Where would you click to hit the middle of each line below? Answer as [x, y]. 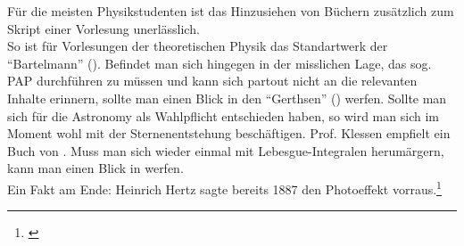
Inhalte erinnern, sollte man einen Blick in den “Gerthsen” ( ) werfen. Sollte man [227, 98]
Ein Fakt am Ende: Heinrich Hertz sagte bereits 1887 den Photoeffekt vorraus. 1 [224, 187]
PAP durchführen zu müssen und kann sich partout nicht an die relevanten [212, 81]
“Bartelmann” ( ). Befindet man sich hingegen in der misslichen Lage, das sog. [220, 63]
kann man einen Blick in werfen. [95, 168]
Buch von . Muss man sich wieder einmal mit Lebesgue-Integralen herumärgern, [226, 150]
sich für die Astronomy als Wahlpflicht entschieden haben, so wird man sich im [223, 115]
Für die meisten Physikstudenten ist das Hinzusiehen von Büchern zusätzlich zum [231, 11]
